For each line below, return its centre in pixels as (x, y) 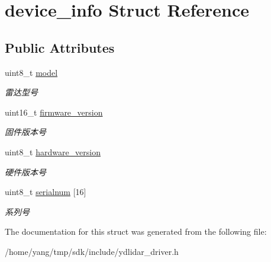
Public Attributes (60, 47)
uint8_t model (31, 72)
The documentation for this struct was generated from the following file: (136, 231)
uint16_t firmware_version (54, 112)
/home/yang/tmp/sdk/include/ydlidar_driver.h (92, 251)
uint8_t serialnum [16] (46, 192)
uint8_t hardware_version (53, 151)
